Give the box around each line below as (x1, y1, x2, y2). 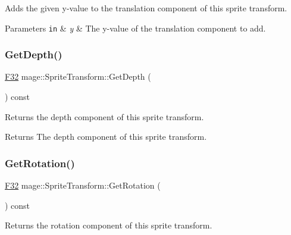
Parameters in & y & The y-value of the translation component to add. (5, 21, 266, 34)
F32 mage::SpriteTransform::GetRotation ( (5, 179, 161, 192)
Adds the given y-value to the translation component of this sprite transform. (5, 2, 287, 14)
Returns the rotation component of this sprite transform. (5, 219, 212, 231)
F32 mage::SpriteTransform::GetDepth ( (5, 70, 151, 83)
